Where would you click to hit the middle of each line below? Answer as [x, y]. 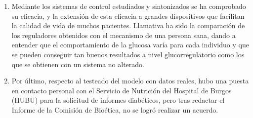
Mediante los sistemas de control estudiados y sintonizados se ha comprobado [129, 6]
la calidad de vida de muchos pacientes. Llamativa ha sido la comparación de [128, 25]
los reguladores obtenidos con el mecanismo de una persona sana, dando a [124, 35]
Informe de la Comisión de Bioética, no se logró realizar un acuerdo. [115, 109]
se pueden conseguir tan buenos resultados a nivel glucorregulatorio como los [128, 54]
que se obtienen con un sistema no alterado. [78, 64]
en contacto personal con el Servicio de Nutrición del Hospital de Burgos [122, 90]
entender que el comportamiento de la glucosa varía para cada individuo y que [130, 45]
